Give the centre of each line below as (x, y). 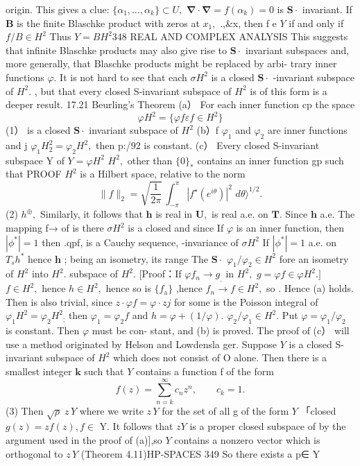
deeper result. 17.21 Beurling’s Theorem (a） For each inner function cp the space (180, 104)
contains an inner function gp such (271, 160)
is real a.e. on (240, 214)
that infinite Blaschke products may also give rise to (117, 50)
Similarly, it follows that (91, 214)
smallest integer (39, 371)
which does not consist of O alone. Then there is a (220, 357)
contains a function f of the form (205, 371)
